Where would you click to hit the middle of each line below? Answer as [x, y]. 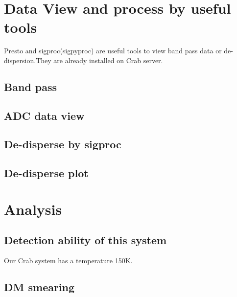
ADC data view [44, 115]
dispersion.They [28, 60]
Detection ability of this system [85, 240]
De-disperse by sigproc [63, 144]
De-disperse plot [46, 173]
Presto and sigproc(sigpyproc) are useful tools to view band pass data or [113, 51]
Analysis [33, 209]
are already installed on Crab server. [108, 60]
